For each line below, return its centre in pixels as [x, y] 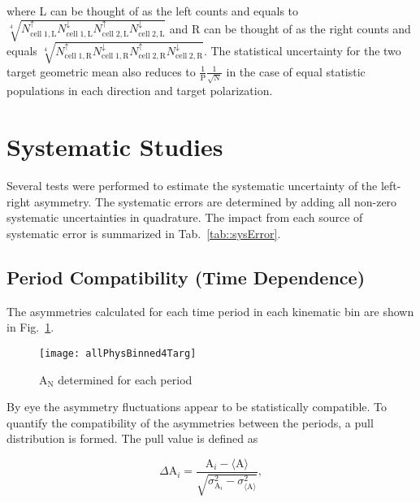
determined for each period [125, 379]
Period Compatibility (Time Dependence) [186, 277]
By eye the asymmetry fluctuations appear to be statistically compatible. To [197, 407]
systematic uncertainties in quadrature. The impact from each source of [185, 217]
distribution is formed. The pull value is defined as [132, 438]
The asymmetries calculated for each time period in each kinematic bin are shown [210, 311]
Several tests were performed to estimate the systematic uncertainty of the [192, 186]
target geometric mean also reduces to [101, 71]
